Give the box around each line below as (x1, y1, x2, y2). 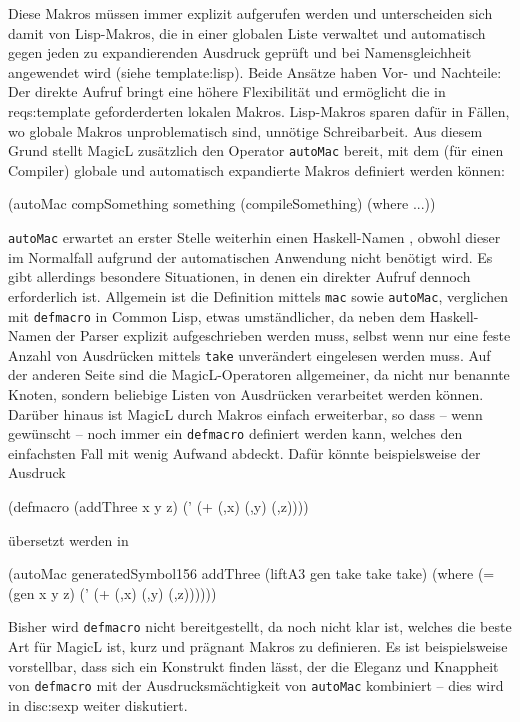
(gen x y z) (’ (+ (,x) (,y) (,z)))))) (8, 582, 217, 603)
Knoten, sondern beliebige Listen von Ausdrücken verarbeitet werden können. (8, 384, 484, 404)
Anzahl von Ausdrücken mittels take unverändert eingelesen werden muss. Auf (8, 344, 491, 365)
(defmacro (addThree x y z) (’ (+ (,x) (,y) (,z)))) (8, 496, 309, 517)
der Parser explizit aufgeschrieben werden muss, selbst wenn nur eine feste (55, 325, 511, 346)
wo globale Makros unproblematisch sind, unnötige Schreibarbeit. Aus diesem (8, 120, 483, 141)
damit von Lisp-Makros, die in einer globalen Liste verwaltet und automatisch (8, 22, 486, 43)
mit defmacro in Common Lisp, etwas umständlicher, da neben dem (8, 305, 426, 326)
